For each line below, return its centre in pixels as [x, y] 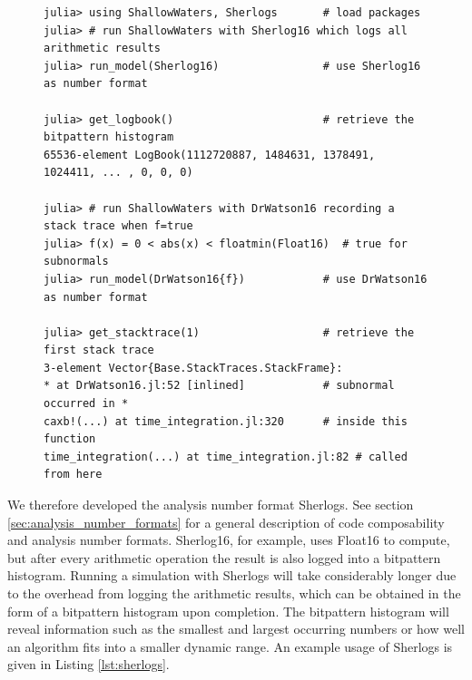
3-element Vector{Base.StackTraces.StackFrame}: [193, 368]
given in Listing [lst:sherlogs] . [88, 664]
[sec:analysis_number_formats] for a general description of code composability [226, 522]
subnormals [76, 262]
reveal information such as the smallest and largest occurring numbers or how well [236, 629]
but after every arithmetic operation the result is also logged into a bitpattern [224, 557]
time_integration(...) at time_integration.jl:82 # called [226, 457]
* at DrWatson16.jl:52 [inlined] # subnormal [219, 386]
